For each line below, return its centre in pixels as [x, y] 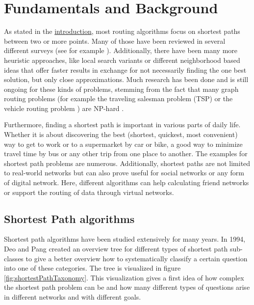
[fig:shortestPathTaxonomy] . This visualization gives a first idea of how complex [124, 277]
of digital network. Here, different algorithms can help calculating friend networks [127, 182]
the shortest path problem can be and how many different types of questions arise [127, 287]
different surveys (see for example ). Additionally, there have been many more [121, 50]
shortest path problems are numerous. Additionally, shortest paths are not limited [127, 163]
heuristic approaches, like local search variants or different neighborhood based [122, 60]
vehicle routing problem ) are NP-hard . [64, 108]
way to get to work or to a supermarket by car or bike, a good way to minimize [123, 144]
